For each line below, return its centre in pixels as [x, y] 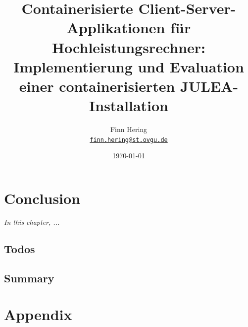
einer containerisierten [97, 86]
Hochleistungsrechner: [129, 47]
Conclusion [42, 198]
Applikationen [116, 28]
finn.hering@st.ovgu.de [129, 140]
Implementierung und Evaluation [129, 66]
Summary [29, 278]
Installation [129, 105]
